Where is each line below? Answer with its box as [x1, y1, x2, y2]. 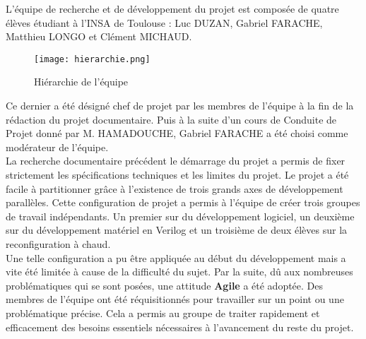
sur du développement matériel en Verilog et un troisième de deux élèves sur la [6, 222, 348, 237]
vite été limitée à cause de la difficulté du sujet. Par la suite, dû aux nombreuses [6, 264, 353, 279]
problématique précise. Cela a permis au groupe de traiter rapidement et [6, 305, 320, 320]
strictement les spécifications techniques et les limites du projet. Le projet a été [6, 167, 349, 182]
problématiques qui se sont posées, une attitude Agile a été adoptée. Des [6, 278, 324, 292]
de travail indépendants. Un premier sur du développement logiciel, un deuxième [6, 208, 355, 223]
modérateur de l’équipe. [6, 139, 109, 154]
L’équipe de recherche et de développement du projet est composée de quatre [6, 1, 339, 16]
